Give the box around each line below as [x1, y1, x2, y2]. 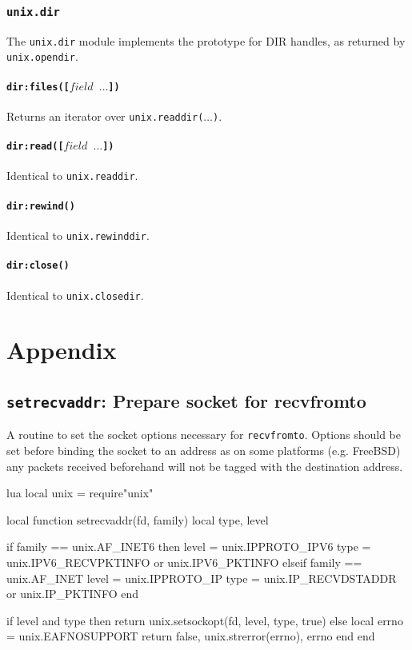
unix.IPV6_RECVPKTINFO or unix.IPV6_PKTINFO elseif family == [6, 553, 362, 570]
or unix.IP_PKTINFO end [6, 585, 139, 602]
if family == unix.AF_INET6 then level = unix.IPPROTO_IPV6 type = [6, 538, 371, 555]
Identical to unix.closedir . [6, 286, 144, 303]
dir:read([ [6, 141, 64, 153]
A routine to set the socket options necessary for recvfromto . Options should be [6, 426, 402, 443]
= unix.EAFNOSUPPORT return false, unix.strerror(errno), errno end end [6, 628, 375, 644]
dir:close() [6, 260, 70, 272]
